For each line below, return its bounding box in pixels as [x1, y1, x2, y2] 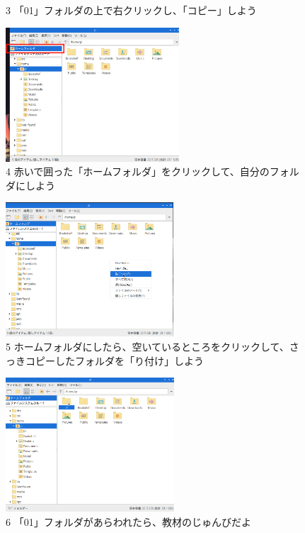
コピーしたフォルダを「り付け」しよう [25, 353, 204, 368]
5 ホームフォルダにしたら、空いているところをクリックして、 [6, 339, 289, 353]
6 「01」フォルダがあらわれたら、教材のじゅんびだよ [6, 514, 251, 529]
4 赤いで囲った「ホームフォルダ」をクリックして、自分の [6, 164, 270, 179]
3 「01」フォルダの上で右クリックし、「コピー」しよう [6, 3, 257, 17]
